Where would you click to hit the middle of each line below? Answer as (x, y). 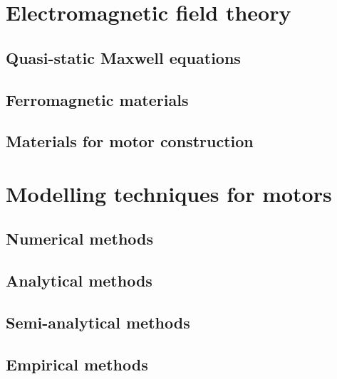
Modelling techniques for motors (169, 193)
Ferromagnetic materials (97, 99)
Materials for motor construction (130, 141)
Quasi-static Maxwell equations (123, 57)
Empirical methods (77, 364)
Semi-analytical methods (98, 322)
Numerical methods (80, 239)
